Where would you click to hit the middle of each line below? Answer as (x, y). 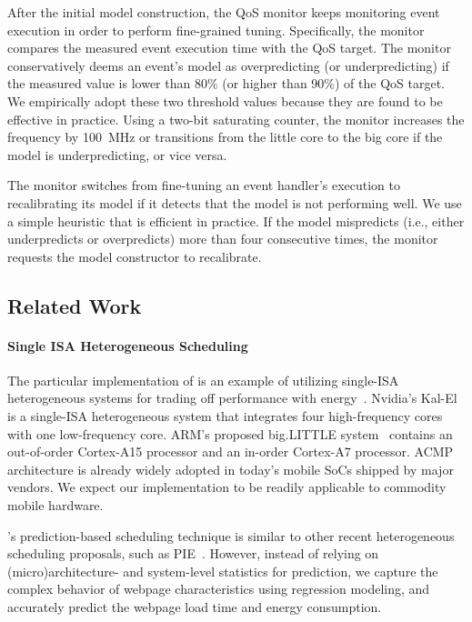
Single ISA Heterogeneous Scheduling (128, 345)
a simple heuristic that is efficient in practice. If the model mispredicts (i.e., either (236, 221)
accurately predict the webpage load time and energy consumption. (195, 607)
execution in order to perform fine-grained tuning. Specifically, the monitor (216, 30)
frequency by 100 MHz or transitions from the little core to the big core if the (225, 137)
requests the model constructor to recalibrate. (135, 256)
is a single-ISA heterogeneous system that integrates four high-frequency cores (225, 416)
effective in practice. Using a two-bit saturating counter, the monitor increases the (236, 119)
